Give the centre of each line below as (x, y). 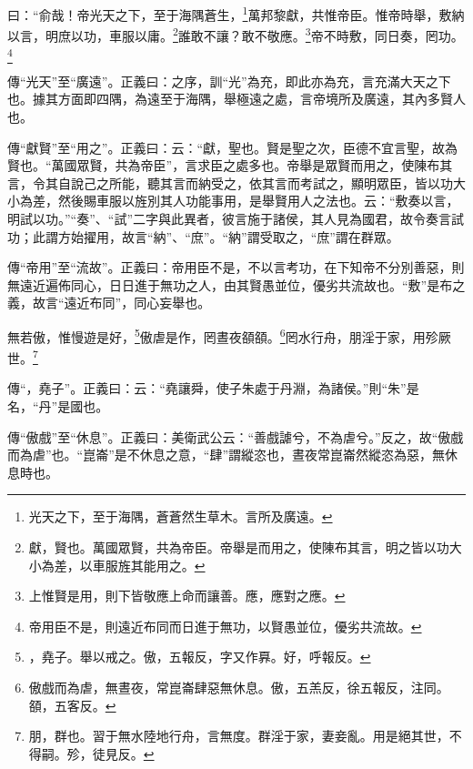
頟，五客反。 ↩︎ (72, 705)
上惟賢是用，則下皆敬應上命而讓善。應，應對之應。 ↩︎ (187, 596)
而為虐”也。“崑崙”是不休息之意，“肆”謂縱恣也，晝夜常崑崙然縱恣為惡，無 (226, 455)
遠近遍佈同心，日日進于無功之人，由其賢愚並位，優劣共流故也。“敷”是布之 (242, 284)
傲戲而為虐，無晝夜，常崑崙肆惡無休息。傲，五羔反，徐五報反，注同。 (239, 687)
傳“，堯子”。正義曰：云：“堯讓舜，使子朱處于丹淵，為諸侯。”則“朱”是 (213, 388)
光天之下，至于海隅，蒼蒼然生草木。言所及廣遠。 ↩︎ (181, 516)
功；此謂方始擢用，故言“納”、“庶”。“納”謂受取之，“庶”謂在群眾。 (203, 236)
